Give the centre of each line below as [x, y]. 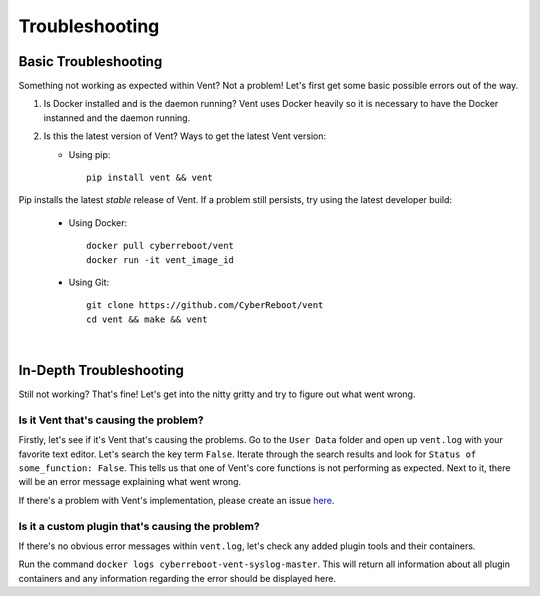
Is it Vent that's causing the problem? [111, 420]
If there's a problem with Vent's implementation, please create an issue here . [176, 500]
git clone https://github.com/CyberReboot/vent [205, 305]
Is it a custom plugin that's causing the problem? [139, 526]
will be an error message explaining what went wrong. [130, 482]
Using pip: [89, 154]
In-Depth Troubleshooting [101, 370]
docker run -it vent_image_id [160, 259]
